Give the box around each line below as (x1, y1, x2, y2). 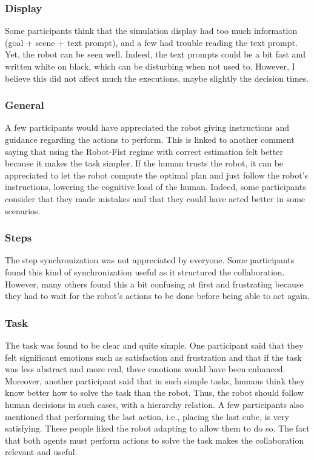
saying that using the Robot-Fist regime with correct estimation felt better (5, 145, 283, 157)
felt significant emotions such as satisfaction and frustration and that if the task (5, 350, 302, 363)
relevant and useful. (5, 445, 78, 458)
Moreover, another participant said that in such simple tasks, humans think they (5, 374, 305, 387)
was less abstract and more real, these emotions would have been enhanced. (5, 363, 286, 375)
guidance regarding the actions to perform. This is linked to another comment (5, 133, 295, 145)
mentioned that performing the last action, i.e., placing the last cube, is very (5, 410, 289, 422)
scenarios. (5, 204, 41, 217)
